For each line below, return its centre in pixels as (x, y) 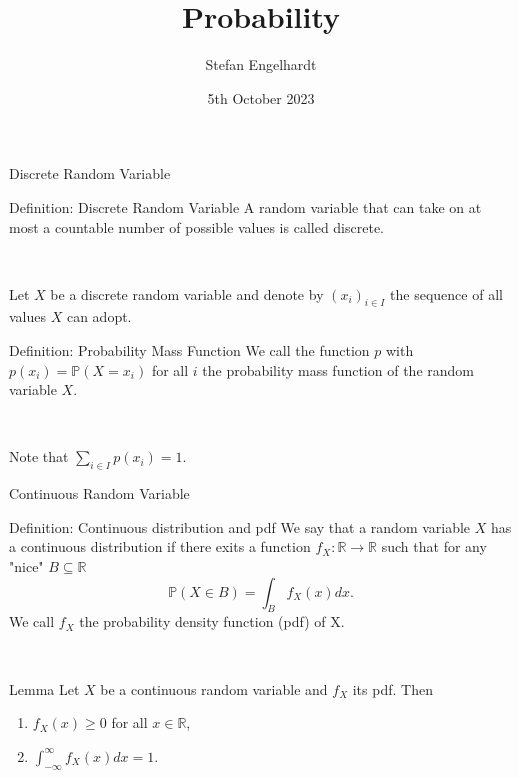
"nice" (26, 566)
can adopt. (99, 316)
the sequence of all (446, 293)
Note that (39, 456)
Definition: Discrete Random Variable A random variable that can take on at (245, 206)
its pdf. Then (392, 688)
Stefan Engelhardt (261, 64)
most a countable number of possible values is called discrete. (197, 226)
